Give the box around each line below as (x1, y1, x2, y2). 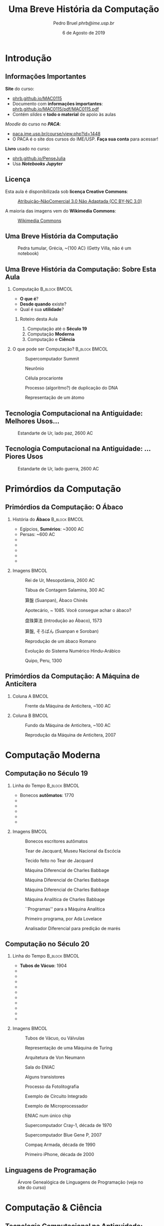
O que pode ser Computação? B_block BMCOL (12, 346, 108, 352)
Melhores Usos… (5, 416, 60, 425)
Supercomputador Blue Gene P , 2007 (24, 1132, 102, 1138)
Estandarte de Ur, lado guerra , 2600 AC (17, 465, 99, 471)
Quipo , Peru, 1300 (24, 657, 62, 663)
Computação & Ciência (5, 1202, 102, 1213)
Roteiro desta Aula (19, 316, 58, 322)
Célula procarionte (24, 375, 63, 381)
